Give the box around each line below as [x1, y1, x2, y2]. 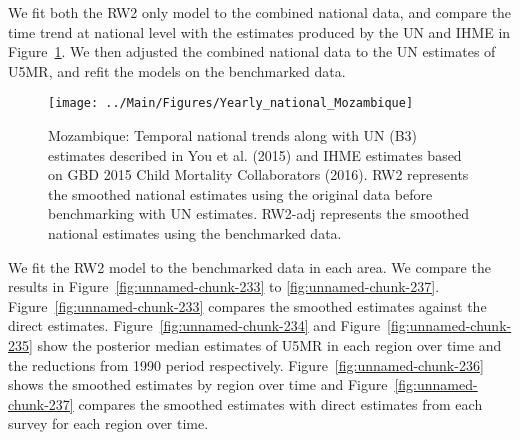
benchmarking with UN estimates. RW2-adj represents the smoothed [48, 203, 470, 224]
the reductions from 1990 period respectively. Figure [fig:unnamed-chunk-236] [8, 354, 484, 375]
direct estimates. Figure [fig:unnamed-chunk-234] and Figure [8, 315, 381, 336]
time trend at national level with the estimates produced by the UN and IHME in [8, 21, 511, 42]
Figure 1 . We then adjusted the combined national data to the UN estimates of [8, 41, 496, 62]
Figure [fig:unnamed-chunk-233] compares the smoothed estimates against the [8, 295, 487, 316]
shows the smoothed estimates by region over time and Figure [8, 374, 388, 395]
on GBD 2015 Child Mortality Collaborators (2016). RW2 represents [48, 164, 469, 185]
